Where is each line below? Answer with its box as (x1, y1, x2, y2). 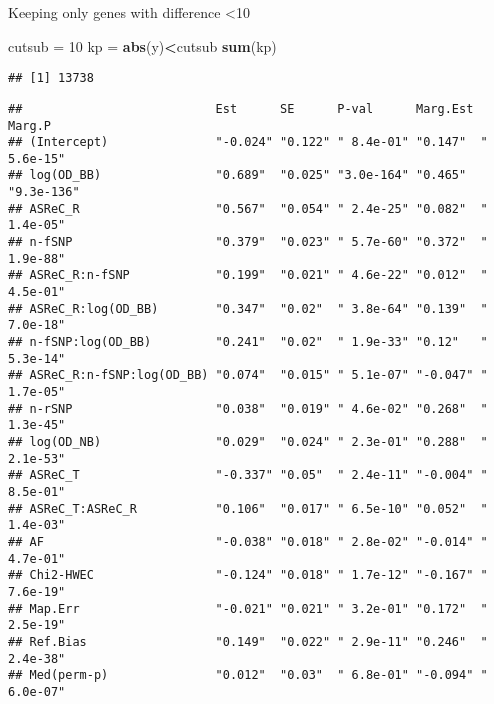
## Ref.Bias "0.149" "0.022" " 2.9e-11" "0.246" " (8, 634, 488, 649)
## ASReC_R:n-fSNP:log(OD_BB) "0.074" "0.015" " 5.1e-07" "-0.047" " (8, 368, 488, 383)
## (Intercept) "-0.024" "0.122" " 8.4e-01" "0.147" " (8, 135, 488, 150)
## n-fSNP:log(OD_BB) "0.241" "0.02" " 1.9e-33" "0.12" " (8, 335, 488, 350)
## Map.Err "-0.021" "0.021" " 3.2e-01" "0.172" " (8, 601, 488, 616)
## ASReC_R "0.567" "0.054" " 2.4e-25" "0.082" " (8, 201, 488, 216)
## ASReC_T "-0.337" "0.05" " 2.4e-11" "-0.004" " (8, 468, 488, 483)
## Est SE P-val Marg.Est (8, 101, 474, 116)
